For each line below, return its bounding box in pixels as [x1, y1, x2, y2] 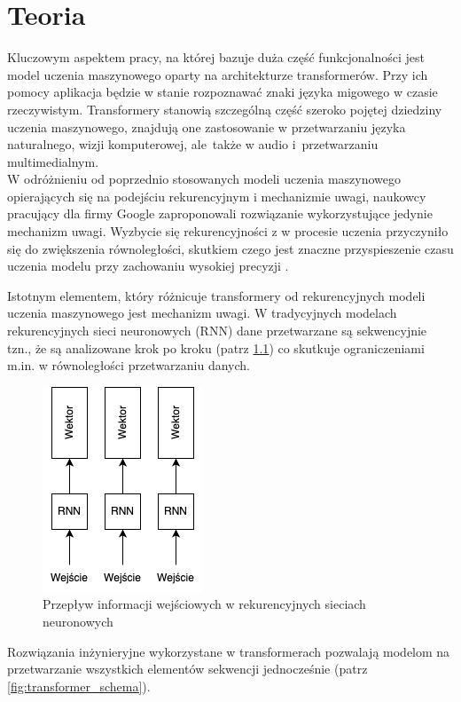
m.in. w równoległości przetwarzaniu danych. [7, 356, 251, 375]
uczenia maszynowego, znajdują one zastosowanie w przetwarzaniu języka [7, 117, 406, 136]
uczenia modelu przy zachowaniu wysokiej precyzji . [7, 256, 289, 275]
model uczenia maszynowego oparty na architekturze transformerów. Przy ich [7, 65, 428, 83]
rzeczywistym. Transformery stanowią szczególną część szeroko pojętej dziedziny [7, 99, 442, 118]
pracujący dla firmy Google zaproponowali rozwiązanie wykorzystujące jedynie [7, 204, 433, 223]
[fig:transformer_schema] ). [7, 676, 151, 695]
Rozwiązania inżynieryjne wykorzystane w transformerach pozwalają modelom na [7, 642, 450, 660]
